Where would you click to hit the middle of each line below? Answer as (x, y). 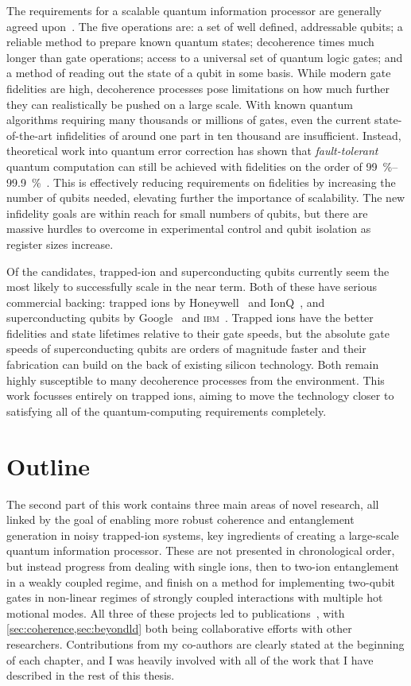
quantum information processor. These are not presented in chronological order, (201, 550)
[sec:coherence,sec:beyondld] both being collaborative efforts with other (179, 628)
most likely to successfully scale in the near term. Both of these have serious (192, 287)
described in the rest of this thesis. (91, 675)
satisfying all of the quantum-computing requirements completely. (167, 411)
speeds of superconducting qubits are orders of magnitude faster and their (186, 349)
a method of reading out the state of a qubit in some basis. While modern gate (199, 73)
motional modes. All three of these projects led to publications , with (176, 612)
